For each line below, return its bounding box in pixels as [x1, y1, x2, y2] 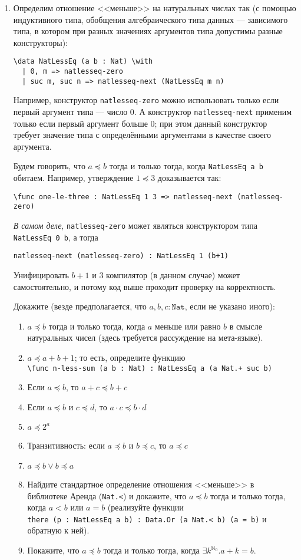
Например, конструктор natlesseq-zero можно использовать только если [13, 94, 279, 106]
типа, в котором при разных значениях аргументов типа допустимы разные [13, 25, 283, 37]
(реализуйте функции [107, 501, 184, 513]
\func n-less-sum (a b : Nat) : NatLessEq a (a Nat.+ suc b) [27, 364, 272, 373]
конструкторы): [13, 36, 68, 48]
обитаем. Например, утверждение [13, 172, 134, 184]
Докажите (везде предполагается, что [13, 300, 147, 312]
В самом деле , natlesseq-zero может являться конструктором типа [13, 219, 257, 231]
